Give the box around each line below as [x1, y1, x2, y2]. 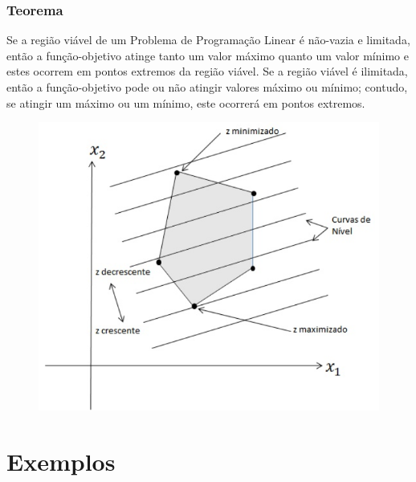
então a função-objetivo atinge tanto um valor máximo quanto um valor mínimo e [6, 47, 409, 63]
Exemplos [6, 445, 116, 478]
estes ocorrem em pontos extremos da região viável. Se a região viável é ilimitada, [6, 63, 408, 80]
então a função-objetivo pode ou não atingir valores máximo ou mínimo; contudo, [6, 79, 408, 95]
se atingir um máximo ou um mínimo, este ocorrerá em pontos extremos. [6, 94, 365, 111]
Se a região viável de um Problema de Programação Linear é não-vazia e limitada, [6, 31, 410, 48]
